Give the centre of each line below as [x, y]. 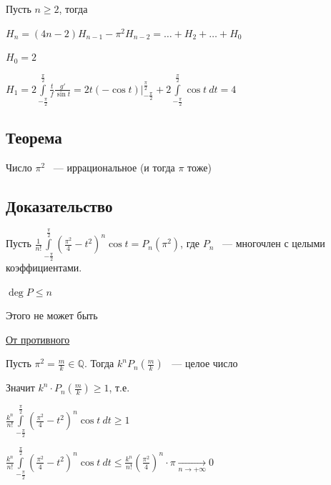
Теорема [34, 137]
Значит [20, 387]
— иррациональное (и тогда [114, 167]
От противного [38, 339]
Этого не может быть [52, 315]
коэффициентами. [44, 267]
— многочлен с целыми [274, 243]
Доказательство [59, 205]
